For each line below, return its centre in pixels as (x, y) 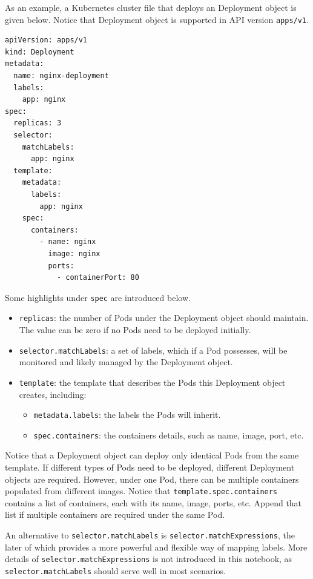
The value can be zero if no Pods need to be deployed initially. (135, 330)
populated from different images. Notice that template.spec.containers (141, 491)
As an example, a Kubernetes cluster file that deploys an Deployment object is (151, 7)
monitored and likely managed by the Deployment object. (126, 362)
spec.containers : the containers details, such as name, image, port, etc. (169, 435)
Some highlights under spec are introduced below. (98, 297)
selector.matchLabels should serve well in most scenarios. (115, 570)
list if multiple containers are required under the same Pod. (115, 514)
